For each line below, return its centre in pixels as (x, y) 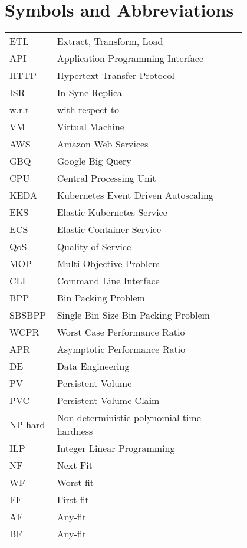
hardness (75, 431)
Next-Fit (75, 465)
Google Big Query (94, 161)
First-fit (73, 500)
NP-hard (27, 424)
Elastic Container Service (109, 229)
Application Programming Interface (130, 58)
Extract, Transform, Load (110, 41)
